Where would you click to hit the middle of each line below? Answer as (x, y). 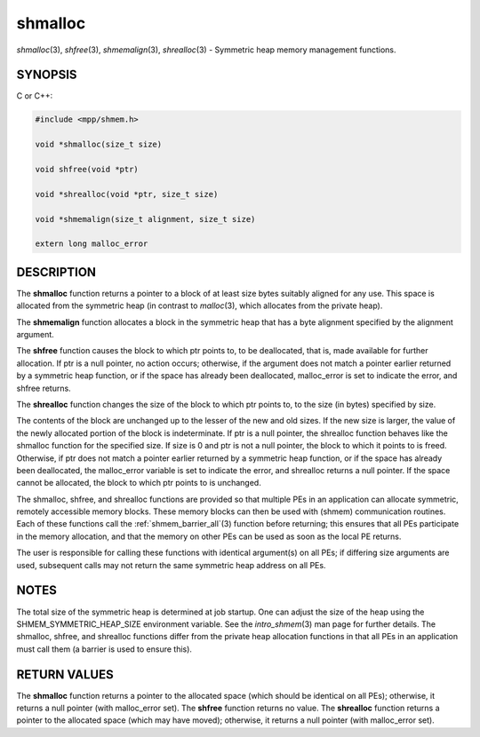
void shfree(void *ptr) (87, 169)
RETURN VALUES (65, 674)
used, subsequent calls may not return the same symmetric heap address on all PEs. (171, 565)
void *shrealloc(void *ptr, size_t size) (127, 194)
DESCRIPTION (56, 272)
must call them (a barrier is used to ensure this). (104, 649)
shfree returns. (44, 388)
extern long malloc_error (92, 244)
